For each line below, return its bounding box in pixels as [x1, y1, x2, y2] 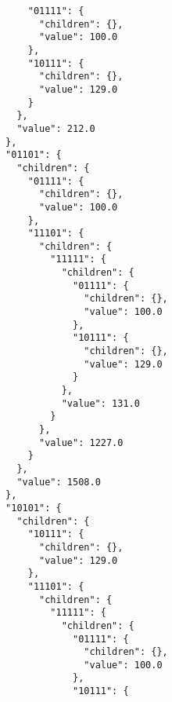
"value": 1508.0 [16, 476, 101, 488]
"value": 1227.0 [39, 437, 124, 448]
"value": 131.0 [61, 397, 140, 409]
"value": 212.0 [16, 122, 95, 134]
